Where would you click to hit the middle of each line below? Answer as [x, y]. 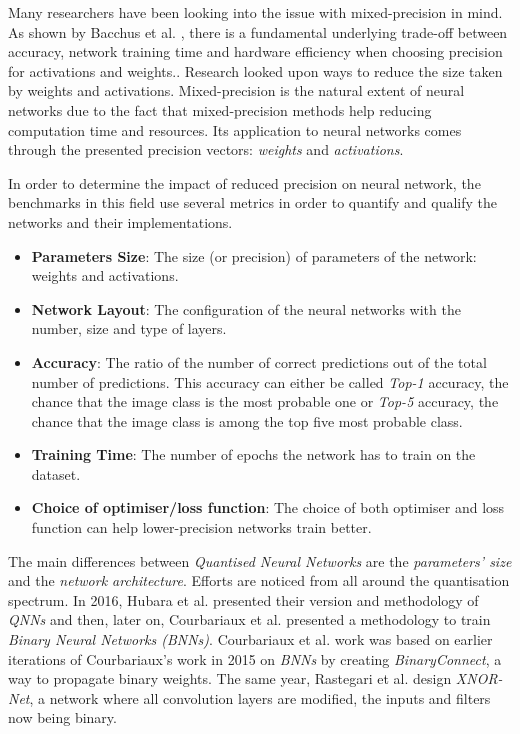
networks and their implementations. [120, 221]
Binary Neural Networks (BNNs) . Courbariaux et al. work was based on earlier [250, 639]
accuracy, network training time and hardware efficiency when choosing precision [255, 51]
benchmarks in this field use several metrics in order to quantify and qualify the [253, 202]
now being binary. [62, 717]
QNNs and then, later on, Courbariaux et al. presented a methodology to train [249, 619]
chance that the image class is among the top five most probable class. [247, 420]
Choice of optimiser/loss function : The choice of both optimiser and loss [268, 507]
